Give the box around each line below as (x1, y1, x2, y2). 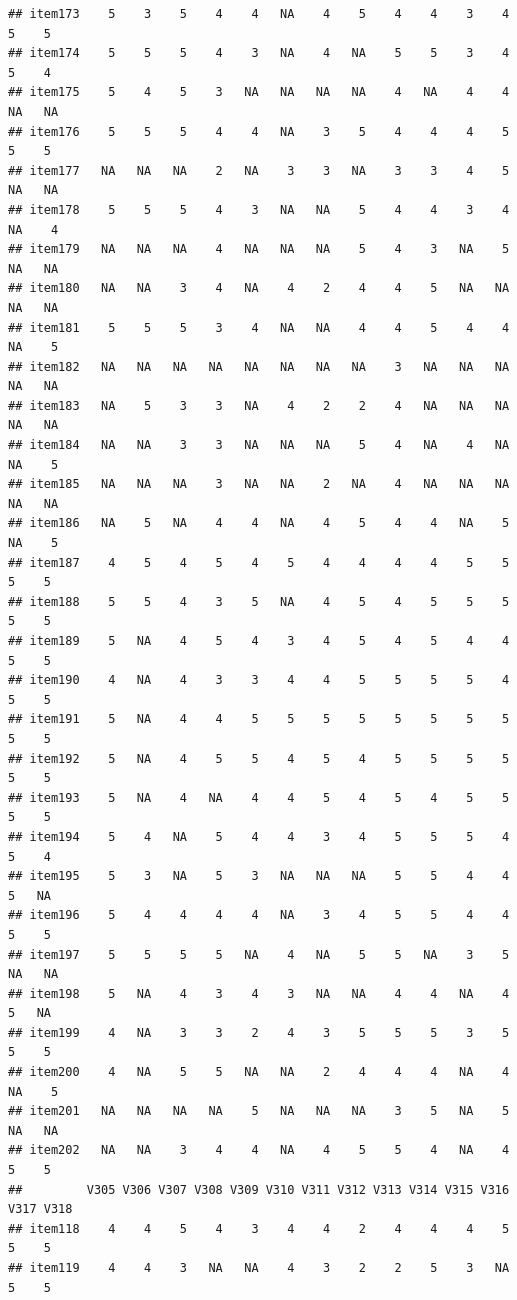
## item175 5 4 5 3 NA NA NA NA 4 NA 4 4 (8, 85, 510, 100)
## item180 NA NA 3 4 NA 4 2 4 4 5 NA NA (8, 281, 510, 296)
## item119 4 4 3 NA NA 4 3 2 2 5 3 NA (8, 1261, 510, 1275)
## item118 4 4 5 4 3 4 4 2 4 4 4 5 (8, 1221, 510, 1236)
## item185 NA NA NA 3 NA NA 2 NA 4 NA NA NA (8, 477, 510, 492)
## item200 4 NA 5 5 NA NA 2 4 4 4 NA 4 (8, 1065, 510, 1080)
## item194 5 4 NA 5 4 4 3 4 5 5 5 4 (8, 829, 510, 844)
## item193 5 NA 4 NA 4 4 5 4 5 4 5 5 (8, 790, 510, 805)
